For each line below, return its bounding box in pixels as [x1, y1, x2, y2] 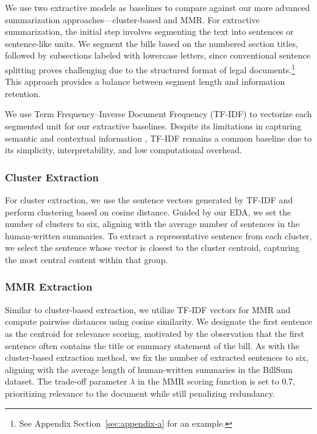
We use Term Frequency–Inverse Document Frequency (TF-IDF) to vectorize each [5, 107, 312, 120]
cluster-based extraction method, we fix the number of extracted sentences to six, [5, 351, 308, 364]
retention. [5, 87, 41, 99]
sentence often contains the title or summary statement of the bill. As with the [5, 339, 300, 352]
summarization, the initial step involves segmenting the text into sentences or [5, 25, 294, 38]
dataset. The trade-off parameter [5, 375, 127, 388]
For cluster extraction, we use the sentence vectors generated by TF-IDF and [5, 193, 293, 206]
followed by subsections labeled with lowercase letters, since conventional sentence [5, 49, 311, 62]
